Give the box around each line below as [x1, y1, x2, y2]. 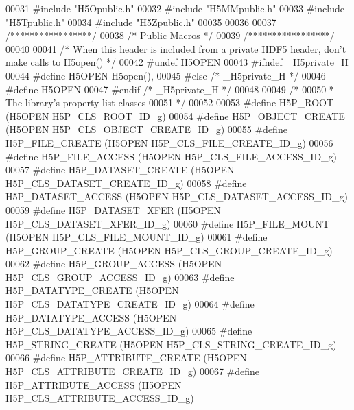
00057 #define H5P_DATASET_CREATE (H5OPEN [5, 162, 235, 177]
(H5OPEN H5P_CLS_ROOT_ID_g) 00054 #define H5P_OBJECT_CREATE [5, 108, 345, 123]
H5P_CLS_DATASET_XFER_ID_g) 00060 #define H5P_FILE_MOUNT [5, 216, 330, 230]
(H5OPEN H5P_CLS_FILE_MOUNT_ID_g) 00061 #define [5, 230, 268, 244]
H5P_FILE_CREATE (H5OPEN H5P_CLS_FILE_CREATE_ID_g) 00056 [5, 135, 333, 149]
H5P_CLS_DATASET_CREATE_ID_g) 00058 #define [5, 176, 247, 190]
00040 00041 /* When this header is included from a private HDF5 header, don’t [5, 41, 346, 56]
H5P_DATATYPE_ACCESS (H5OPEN [5, 310, 177, 324]
